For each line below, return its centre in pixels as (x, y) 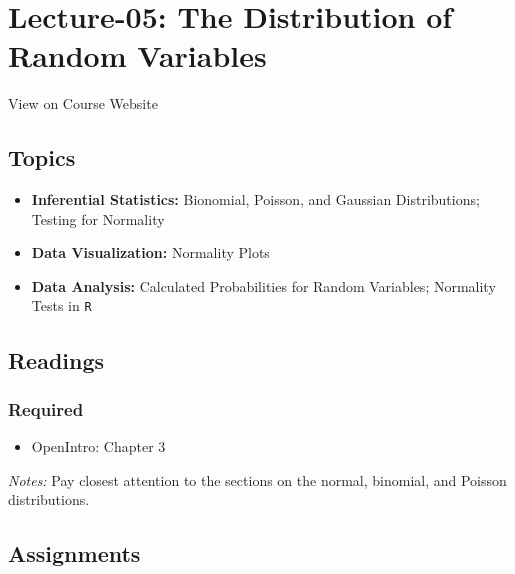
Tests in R (61, 305)
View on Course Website (83, 103)
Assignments (74, 553)
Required (46, 408)
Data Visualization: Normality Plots (150, 252)
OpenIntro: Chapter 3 (98, 446)
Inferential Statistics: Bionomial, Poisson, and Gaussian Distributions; (255, 199)
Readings (56, 359)
